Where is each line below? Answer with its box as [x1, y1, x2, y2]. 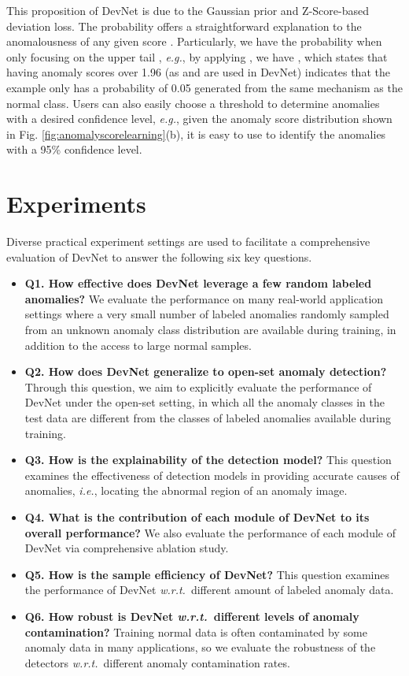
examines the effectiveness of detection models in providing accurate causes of [24, 466, 400, 483]
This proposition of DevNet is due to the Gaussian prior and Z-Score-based [6, 2, 369, 18]
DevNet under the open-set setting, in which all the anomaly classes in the [24, 394, 385, 410]
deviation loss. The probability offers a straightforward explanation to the [6, 17, 362, 34]
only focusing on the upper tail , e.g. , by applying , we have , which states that [6, 48, 388, 65]
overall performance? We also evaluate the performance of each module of [24, 524, 396, 540]
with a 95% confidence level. [6, 141, 142, 158]
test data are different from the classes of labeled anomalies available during [24, 410, 392, 425]
